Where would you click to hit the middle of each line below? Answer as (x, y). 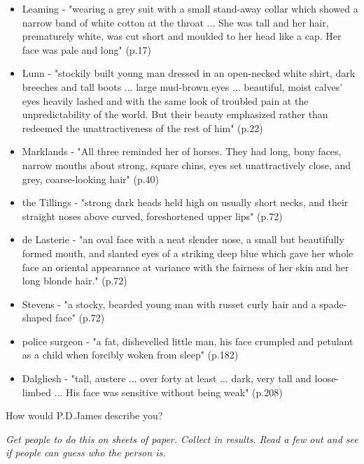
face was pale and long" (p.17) (86, 49)
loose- (327, 378)
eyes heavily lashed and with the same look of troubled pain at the (165, 100)
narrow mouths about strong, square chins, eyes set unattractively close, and (187, 165)
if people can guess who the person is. (86, 452)
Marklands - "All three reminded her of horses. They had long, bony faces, (182, 151)
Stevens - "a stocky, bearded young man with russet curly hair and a (169, 304)
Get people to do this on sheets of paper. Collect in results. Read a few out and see (182, 438)
